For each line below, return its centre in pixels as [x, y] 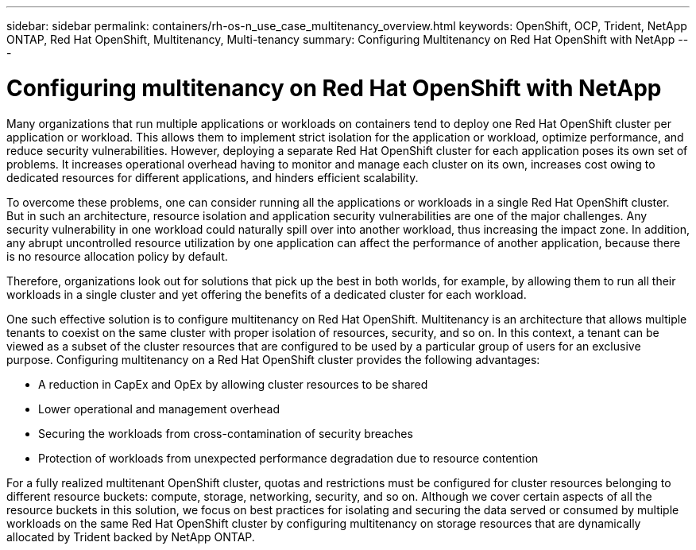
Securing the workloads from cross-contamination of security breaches [226, 433]
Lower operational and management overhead [159, 409]
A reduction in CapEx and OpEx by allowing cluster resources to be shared [233, 384]
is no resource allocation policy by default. [117, 256]
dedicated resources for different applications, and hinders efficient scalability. [213, 177]
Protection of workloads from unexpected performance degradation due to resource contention [288, 458]
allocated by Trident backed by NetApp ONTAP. [131, 536]
